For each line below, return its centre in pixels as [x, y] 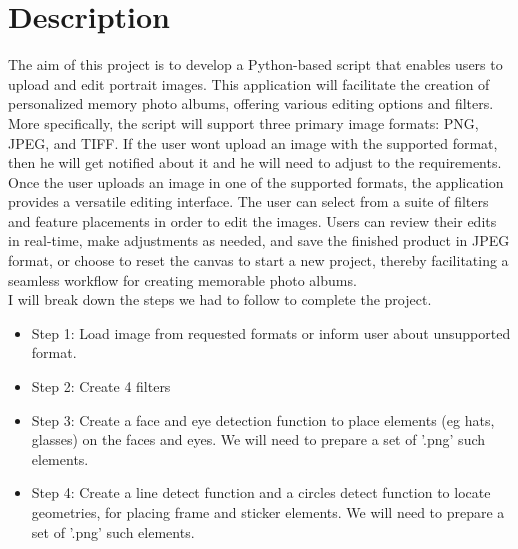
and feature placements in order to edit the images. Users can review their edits [252, 220]
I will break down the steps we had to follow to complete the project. [220, 299]
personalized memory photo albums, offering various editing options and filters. [251, 103]
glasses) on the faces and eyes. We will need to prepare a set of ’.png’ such [258, 439]
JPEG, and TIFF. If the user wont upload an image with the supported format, [253, 142]
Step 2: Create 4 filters [101, 386]
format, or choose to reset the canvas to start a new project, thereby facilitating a [258, 260]
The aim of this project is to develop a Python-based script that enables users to [255, 64]
